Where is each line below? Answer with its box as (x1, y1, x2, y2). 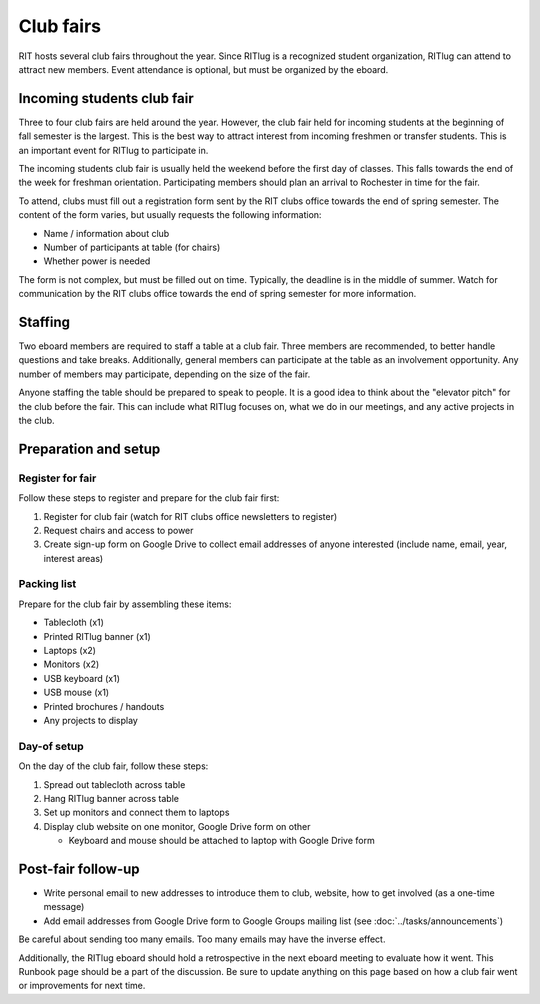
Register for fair (18, 471, 97, 485)
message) (43, 901, 85, 913)
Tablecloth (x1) (43, 616, 105, 629)
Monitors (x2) (43, 658, 100, 670)
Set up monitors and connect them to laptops (43, 806, 230, 819)
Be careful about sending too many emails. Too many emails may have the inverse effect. (18, 933, 386, 945)
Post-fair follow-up (18, 860, 140, 877)
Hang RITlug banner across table (43, 792, 180, 804)
